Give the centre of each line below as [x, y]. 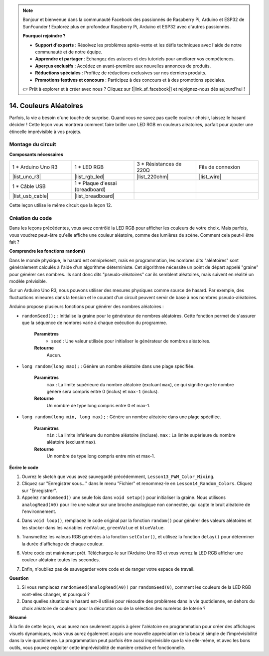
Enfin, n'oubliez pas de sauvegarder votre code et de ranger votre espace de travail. [108, 569]
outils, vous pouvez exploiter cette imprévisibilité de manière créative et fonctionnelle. [97, 648]
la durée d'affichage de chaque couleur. [63, 544]
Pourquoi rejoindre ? [44, 36]
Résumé [18, 618]
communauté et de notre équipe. [69, 52]
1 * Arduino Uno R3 [35, 167]
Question [19, 578]
